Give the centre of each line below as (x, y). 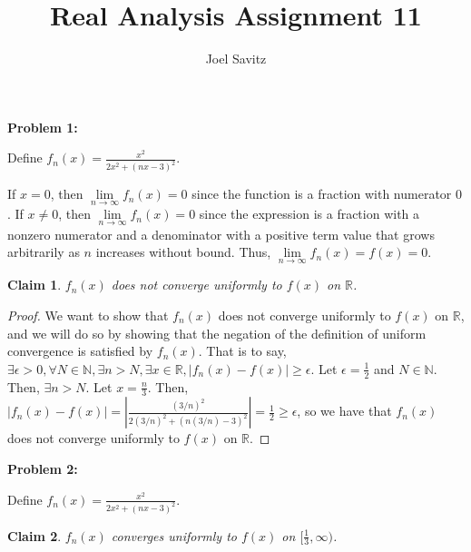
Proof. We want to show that (88, 315)
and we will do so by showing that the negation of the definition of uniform (217, 333)
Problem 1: (43, 127)
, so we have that (344, 411)
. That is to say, (242, 351)
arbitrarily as (44, 252)
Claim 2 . (34, 535)
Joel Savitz (236, 59)
